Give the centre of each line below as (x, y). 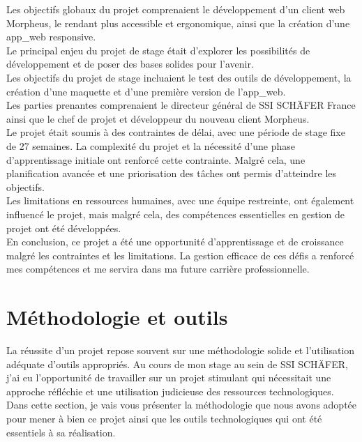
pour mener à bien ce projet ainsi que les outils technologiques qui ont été (164, 418)
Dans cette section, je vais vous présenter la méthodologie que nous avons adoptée (182, 405)
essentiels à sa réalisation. (61, 432)
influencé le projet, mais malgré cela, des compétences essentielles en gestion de (176, 214)
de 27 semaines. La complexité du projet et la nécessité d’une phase (151, 145)
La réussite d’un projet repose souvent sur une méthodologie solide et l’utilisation (181, 350)
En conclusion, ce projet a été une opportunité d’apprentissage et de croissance (175, 242)
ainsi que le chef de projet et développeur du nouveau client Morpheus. (158, 118)
